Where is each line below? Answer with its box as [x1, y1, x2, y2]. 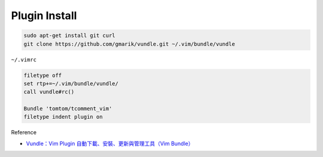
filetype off [23, 72, 62, 79]
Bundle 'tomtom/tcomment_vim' [23, 105, 112, 112]
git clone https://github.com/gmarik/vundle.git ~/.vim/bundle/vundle [23, 41, 236, 47]
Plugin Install [11, 9, 77, 22]
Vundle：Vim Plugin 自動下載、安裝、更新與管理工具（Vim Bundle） [26, 140, 194, 147]
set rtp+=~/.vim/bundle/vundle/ [23, 80, 119, 87]
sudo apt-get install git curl [23, 32, 116, 39]
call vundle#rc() [23, 88, 75, 96]
